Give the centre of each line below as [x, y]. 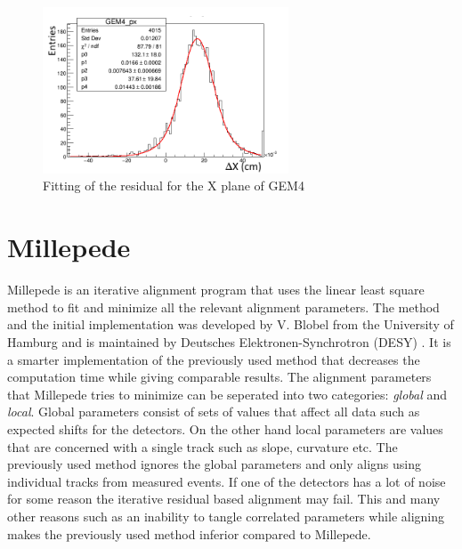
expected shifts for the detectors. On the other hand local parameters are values [225, 428]
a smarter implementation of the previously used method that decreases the [214, 359]
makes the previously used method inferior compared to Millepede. [189, 533]
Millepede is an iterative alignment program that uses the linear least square [216, 290]
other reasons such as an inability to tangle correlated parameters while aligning [226, 516]
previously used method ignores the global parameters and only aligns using [214, 464]
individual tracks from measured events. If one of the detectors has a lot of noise [227, 481]
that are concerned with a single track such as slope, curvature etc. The [203, 446]
